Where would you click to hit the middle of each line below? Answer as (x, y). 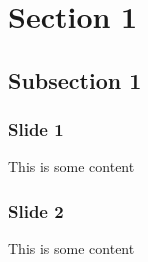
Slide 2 (36, 210)
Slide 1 (36, 129)
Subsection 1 (75, 79)
